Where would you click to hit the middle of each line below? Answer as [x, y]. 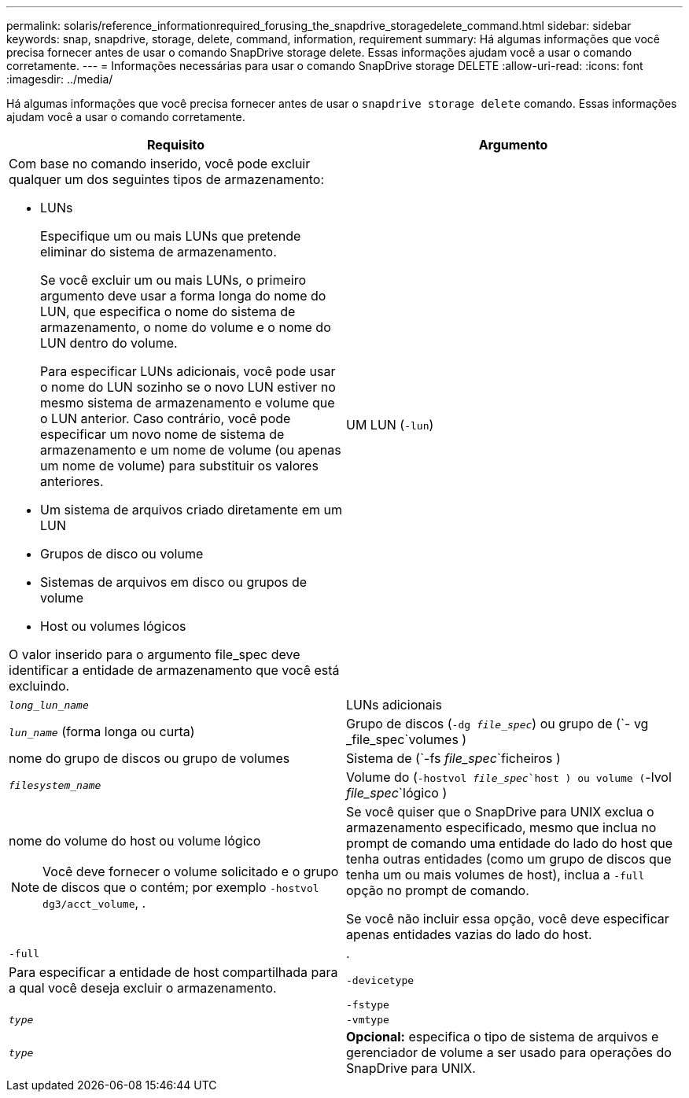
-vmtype [368, 1020]
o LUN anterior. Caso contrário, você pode [166, 418]
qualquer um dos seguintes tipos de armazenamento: [167, 179]
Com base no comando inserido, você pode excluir [160, 164]
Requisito [176, 145]
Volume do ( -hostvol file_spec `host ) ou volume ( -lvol [509, 777]
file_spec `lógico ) [397, 793]
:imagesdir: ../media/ [60, 79]
